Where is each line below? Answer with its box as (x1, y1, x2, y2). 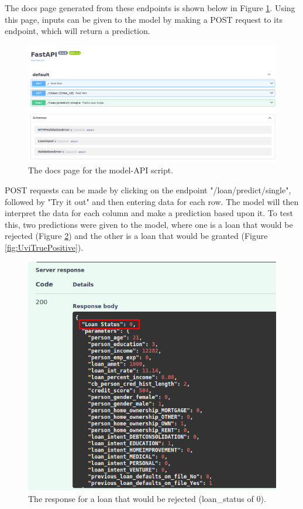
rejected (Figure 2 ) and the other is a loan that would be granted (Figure (5, 230, 268, 242)
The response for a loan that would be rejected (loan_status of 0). (28, 492, 266, 504)
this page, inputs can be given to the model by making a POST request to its (5, 13, 283, 25)
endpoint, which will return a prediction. (5, 25, 150, 37)
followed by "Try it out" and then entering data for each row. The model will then (5, 195, 299, 207)
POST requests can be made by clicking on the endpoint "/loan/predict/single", (5, 183, 291, 196)
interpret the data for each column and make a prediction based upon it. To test (5, 207, 294, 219)
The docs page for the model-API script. (28, 164, 174, 176)
